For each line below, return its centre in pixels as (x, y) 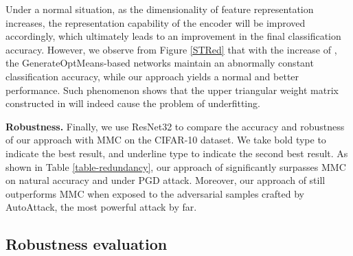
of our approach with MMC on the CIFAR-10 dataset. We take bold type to (166, 140)
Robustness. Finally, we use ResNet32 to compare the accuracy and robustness (175, 126)
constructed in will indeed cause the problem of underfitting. (133, 103)
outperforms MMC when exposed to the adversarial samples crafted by (155, 193)
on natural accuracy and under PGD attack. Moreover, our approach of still (166, 180)
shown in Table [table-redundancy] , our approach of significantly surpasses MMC (176, 166)
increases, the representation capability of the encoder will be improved (156, 22)
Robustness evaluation (87, 244)
